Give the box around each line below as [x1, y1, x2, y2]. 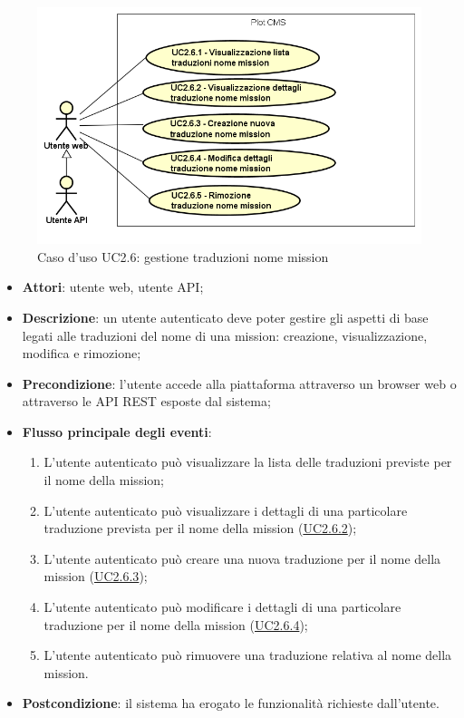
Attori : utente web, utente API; [22, 277, 204, 296]
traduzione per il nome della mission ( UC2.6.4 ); [43, 615, 308, 634]
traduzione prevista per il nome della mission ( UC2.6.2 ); [43, 519, 357, 538]
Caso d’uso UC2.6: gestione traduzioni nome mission [37, 247, 329, 266]
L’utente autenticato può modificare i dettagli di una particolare [43, 597, 401, 616]
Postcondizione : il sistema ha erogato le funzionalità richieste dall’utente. [22, 694, 440, 713]
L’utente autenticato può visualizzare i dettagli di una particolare [43, 500, 408, 519]
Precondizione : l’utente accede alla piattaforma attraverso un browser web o [22, 374, 457, 393]
